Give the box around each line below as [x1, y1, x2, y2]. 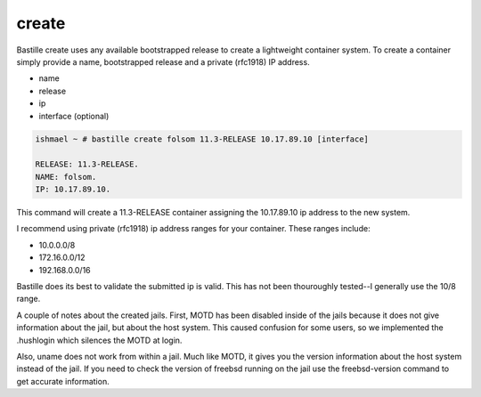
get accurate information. [16, 376, 110, 386]
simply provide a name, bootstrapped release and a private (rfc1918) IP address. [16, 56, 311, 67]
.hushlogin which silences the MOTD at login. [16, 335, 183, 345]
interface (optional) [38, 110, 110, 121]
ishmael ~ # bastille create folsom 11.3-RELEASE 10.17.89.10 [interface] [35, 134, 370, 144]
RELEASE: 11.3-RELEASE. [35, 159, 140, 169]
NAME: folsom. [35, 172, 97, 182]
